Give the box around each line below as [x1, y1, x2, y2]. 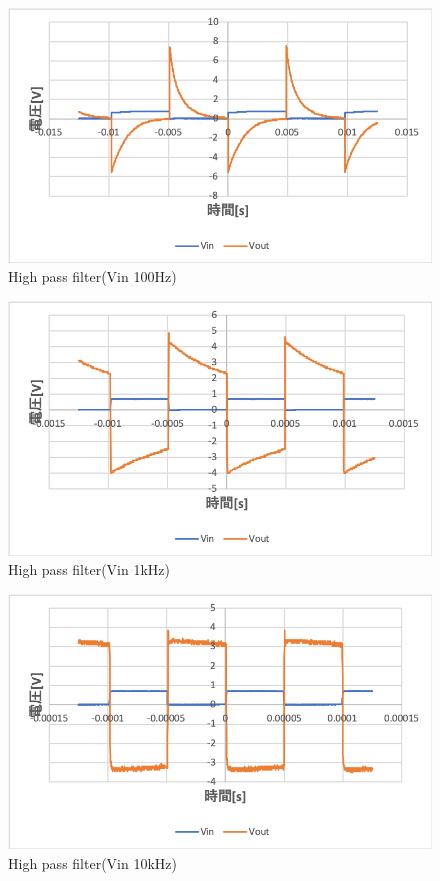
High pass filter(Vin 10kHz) [8, 852, 177, 873]
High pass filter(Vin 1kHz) [8, 559, 170, 580]
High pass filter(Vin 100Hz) [8, 266, 177, 287]
